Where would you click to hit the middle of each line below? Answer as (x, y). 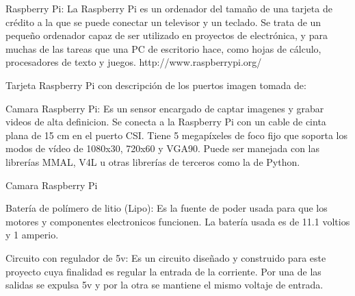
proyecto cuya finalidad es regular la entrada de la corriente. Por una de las (163, 271)
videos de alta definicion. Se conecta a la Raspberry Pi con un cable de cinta (166, 122)
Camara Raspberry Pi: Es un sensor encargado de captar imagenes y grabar (165, 108)
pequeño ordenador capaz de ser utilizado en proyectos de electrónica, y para (167, 35)
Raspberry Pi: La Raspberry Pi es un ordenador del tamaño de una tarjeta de (169, 8)
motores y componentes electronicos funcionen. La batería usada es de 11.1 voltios (178, 221)
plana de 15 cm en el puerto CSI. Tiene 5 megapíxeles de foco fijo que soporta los (176, 135)
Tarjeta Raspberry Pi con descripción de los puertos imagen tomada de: (156, 85)
